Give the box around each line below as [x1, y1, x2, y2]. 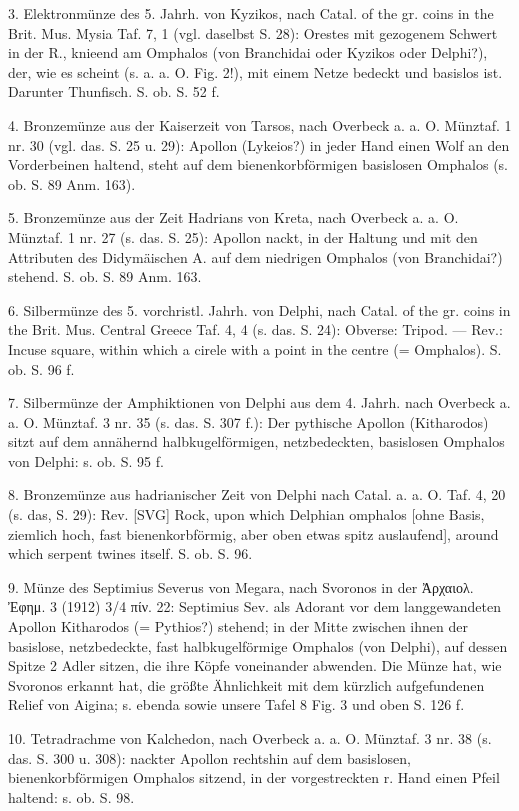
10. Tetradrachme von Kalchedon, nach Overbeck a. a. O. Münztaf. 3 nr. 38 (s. [8, 728, 492, 748]
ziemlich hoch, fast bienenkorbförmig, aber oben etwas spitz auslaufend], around [8, 523, 499, 544]
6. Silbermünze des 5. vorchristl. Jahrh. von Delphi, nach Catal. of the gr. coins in [8, 299, 511, 320]
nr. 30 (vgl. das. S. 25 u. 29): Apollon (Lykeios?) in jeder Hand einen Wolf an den [8, 134, 510, 155]
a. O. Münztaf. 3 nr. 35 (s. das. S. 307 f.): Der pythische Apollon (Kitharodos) [8, 411, 489, 432]
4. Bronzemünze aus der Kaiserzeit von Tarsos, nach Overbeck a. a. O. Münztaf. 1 [8, 114, 512, 135]
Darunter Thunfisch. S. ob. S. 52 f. [8, 81, 220, 102]
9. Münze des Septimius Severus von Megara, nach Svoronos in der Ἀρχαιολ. [8, 576, 474, 597]
